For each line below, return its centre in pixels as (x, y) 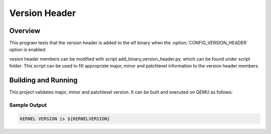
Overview (25, 31)
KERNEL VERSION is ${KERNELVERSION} (65, 118)
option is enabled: (28, 49)
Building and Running (43, 80)
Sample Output (28, 105)
